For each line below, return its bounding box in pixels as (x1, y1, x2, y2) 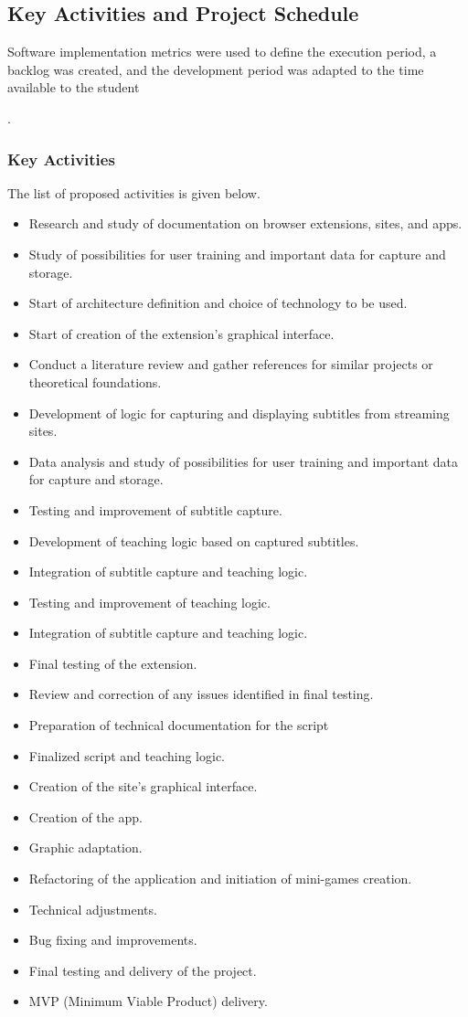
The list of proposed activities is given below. (7, 183, 261, 202)
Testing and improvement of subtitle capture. (28, 500, 282, 519)
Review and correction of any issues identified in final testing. (28, 684, 374, 704)
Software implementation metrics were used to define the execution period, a (7, 42, 437, 61)
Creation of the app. (28, 807, 143, 826)
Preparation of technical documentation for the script (28, 715, 329, 735)
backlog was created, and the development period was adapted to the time (7, 59, 424, 79)
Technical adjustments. (28, 899, 157, 918)
